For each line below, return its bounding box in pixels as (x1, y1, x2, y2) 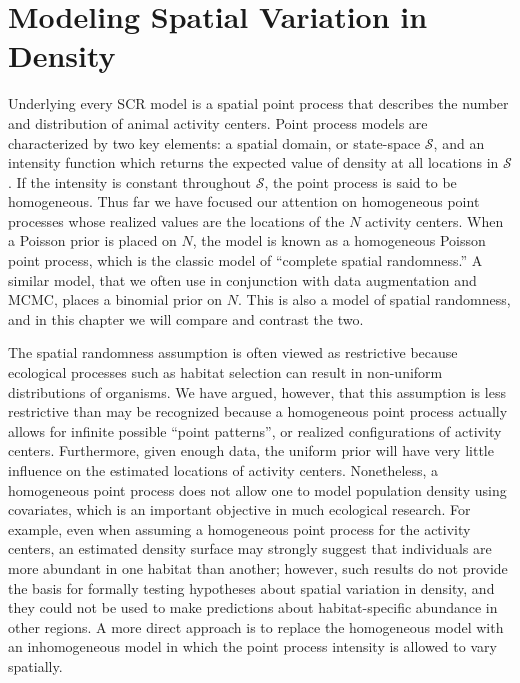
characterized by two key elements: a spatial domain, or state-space (8, 132, 421, 153)
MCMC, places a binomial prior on (8, 289, 223, 310)
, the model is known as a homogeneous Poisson (192, 230, 486, 251)
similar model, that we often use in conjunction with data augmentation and (8, 269, 477, 290)
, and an (433, 132, 485, 153)
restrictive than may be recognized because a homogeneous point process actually (8, 401, 508, 422)
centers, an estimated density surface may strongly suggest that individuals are (8, 538, 492, 559)
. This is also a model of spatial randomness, (237, 289, 511, 310)
